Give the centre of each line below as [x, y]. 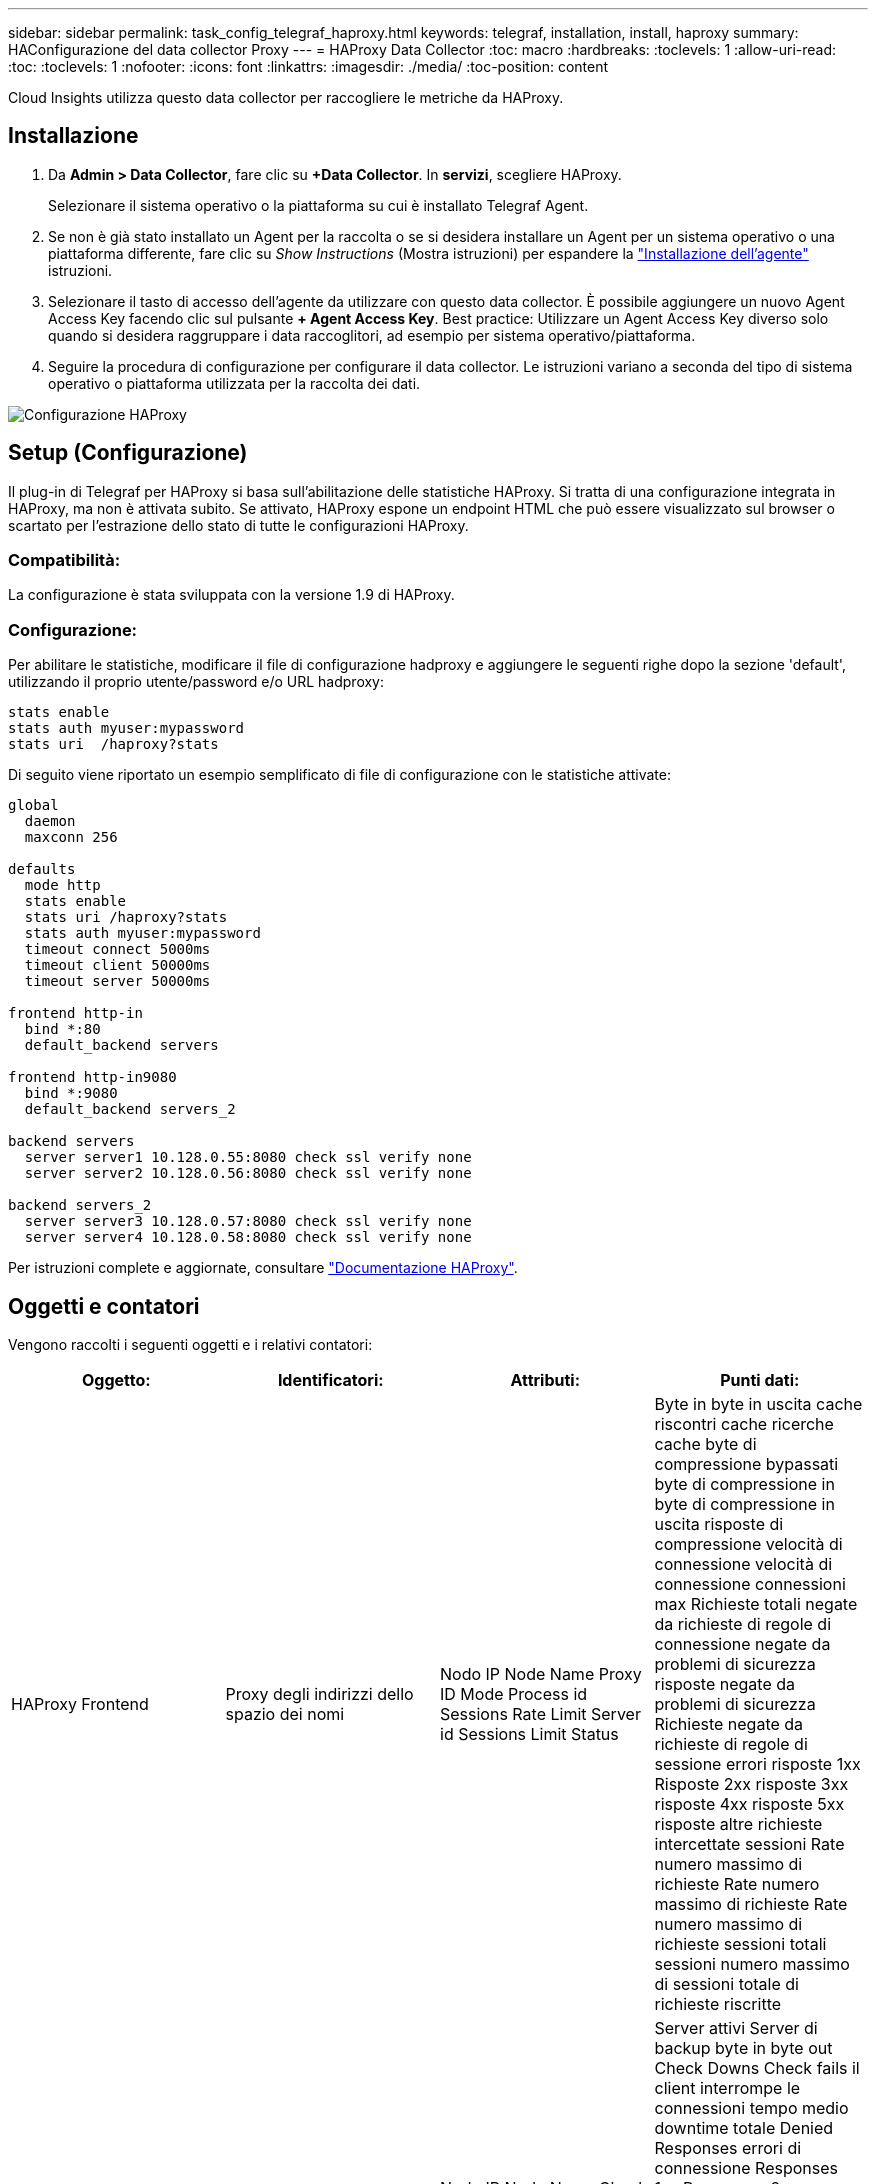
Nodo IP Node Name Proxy [541, 1674]
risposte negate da [725, 1684]
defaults [42, 869]
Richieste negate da [729, 1724]
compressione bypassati [746, 1464]
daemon [50, 821]
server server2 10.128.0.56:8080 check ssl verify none [248, 1173]
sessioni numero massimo [752, 1964]
